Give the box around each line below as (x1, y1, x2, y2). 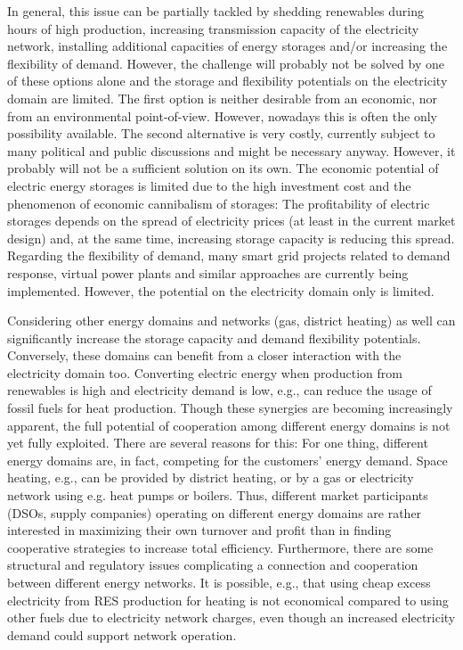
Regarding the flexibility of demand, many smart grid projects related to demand (7, 246, 451, 265)
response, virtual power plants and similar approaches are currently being (7, 263, 409, 282)
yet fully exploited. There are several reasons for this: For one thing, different (7, 433, 428, 452)
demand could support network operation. (7, 625, 237, 644)
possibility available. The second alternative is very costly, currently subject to (7, 124, 435, 143)
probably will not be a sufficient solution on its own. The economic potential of (7, 159, 439, 177)
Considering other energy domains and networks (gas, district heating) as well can (7, 311, 456, 330)
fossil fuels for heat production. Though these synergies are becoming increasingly (7, 399, 453, 417)
